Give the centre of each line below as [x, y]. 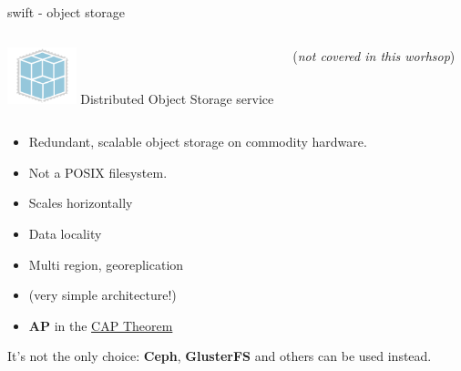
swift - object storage [66, 12]
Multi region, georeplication [106, 264]
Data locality [65, 233]
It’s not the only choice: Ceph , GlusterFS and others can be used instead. [220, 356]
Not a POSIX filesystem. [98, 172]
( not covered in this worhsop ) [374, 55]
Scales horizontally [81, 203]
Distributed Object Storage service [177, 98]
